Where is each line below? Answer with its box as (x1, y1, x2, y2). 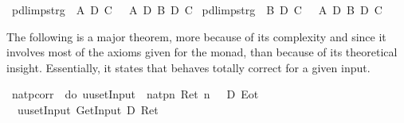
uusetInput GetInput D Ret (17, 101, 159, 117)
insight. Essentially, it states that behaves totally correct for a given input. (6, 59, 371, 75)
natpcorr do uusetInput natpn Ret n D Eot (11, 86, 259, 102)
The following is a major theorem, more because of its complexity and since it (6, 28, 386, 44)
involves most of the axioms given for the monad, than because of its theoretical (6, 44, 398, 60)
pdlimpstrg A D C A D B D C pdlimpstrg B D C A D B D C (11, 2, 382, 17)
